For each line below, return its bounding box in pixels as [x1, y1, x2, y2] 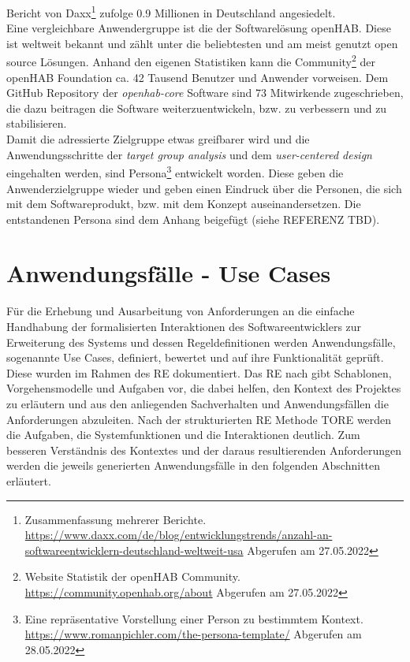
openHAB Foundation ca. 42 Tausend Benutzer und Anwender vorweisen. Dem [6, 69, 389, 85]
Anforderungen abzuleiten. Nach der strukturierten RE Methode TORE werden [6, 411, 392, 427]
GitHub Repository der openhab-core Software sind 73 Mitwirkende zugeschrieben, [6, 84, 404, 101]
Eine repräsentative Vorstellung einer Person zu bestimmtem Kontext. [24, 610, 363, 627]
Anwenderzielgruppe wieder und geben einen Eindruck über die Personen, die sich [6, 180, 402, 196]
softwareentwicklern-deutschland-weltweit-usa [24, 541, 244, 558]
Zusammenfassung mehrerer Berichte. [24, 511, 207, 527]
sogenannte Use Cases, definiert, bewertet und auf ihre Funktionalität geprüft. [6, 349, 384, 366]
